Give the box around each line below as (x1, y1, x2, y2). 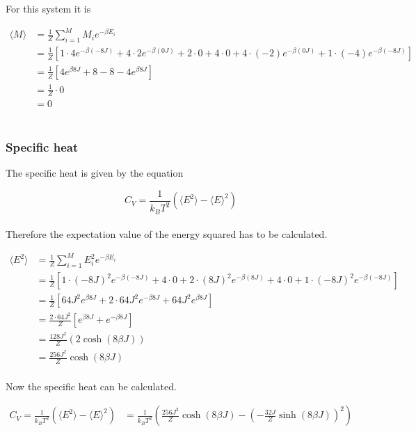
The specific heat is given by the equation (6, 166, 184, 180)
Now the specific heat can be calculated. (6, 378, 177, 393)
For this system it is (6, 1, 91, 15)
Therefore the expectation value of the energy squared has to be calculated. (6, 227, 328, 241)
